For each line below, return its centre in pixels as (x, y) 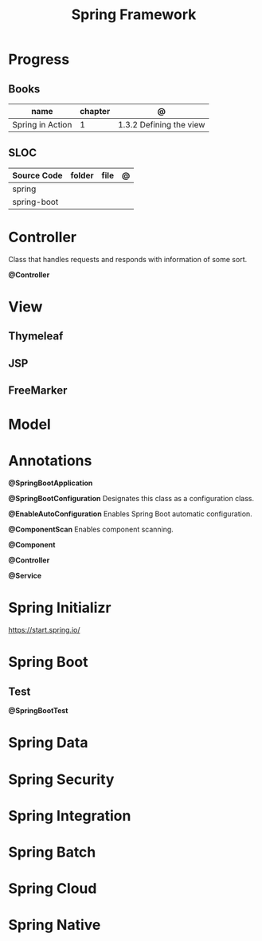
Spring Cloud (53, 889)
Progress (39, 59)
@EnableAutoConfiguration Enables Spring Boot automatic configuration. (130, 514)
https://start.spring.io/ (45, 630)
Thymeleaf (36, 336)
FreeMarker (38, 391)
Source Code (37, 175)
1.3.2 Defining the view (162, 125)
